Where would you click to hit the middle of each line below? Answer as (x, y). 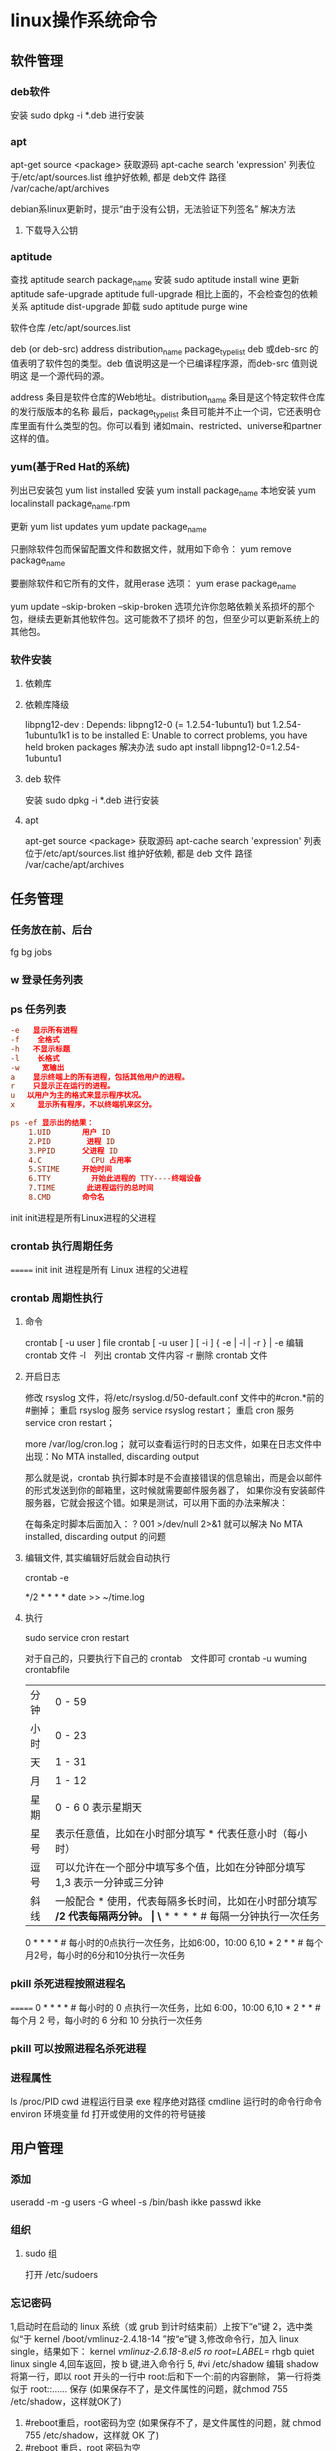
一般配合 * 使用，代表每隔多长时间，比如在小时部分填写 (186, 1901)
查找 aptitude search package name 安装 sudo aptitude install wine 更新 (155, 281)
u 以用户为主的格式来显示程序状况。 (78, 1096)
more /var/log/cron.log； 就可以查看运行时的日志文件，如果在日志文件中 (173, 1444)
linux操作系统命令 (84, 20)
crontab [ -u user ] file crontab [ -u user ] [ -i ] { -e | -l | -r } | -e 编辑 (164, 1343)
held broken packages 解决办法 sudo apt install (122, 747)
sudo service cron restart (77, 1638)
